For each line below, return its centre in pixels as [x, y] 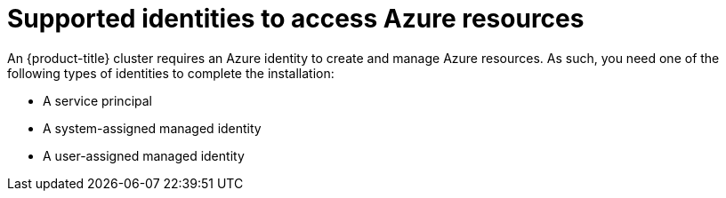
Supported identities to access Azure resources [296, 19]
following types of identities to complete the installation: [171, 73]
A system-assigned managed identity [152, 128]
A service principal [97, 100]
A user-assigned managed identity [144, 155]
